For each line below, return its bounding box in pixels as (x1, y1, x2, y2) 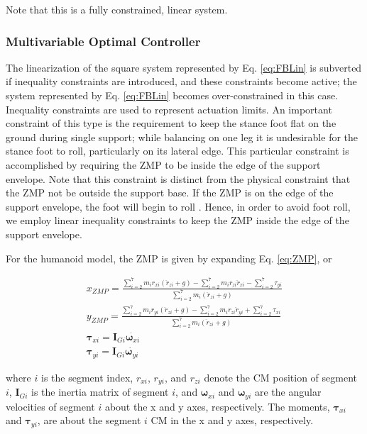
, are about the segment (37, 413, 141, 428)
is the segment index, (40, 369, 133, 384)
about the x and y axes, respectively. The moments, (104, 399, 330, 413)
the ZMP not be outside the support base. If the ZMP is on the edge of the (6, 185, 334, 200)
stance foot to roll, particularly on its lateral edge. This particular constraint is (6, 143, 349, 158)
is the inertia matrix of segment (31, 384, 169, 399)
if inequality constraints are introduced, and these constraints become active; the (6, 74, 357, 89)
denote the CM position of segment (204, 369, 357, 384)
